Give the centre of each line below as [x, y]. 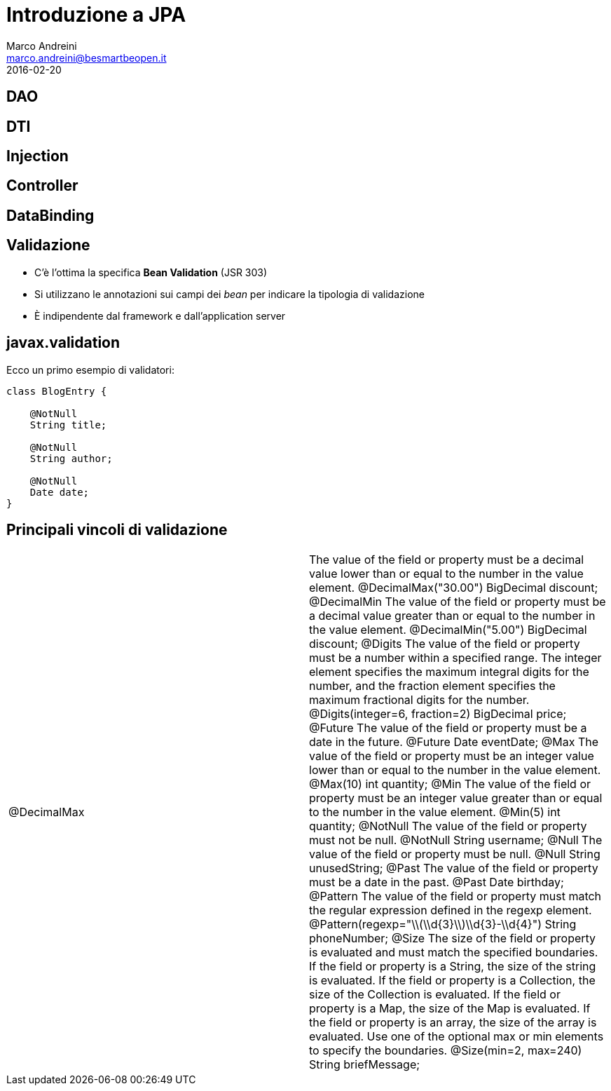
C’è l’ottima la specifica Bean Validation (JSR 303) [151, 272]
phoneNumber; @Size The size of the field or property [453, 938]
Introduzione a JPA [96, 15]
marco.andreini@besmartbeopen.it [87, 57]
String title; [68, 425]
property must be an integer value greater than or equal [456, 798]
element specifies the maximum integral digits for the [449, 672]
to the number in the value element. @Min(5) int [435, 812]
